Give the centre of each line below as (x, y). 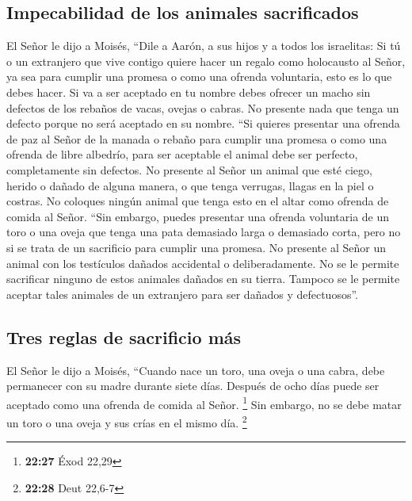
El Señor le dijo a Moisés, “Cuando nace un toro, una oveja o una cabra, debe (196, 370)
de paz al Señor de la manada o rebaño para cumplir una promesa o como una (197, 138)
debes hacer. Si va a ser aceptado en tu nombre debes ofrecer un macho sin (189, 92)
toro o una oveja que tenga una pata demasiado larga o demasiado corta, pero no (204, 232)
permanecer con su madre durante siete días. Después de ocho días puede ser (193, 386)
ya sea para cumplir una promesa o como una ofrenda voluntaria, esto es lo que (199, 76)
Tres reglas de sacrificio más (124, 337)
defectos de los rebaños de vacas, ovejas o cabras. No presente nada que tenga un (203, 107)
